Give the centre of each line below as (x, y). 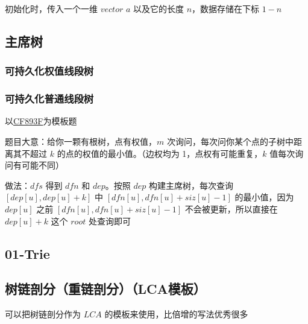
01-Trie (27, 253)
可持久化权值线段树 (49, 71)
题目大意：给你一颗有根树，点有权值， (81, 141)
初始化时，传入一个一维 (51, 8)
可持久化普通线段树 (49, 99)
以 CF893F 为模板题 (41, 121)
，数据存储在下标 (226, 8)
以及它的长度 (158, 8)
